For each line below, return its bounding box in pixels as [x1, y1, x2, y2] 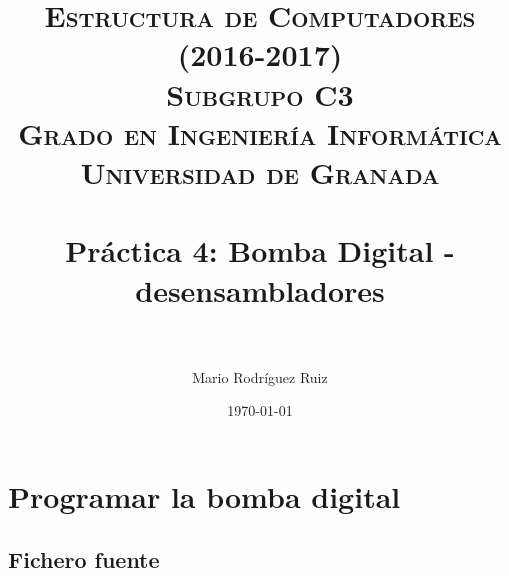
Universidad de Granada [80, 151, 440, 192]
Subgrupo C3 [166, 73, 354, 114]
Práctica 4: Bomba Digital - [65, 230, 455, 271]
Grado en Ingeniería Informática [18, 112, 502, 153]
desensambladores [135, 269, 385, 310]
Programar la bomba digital [8, 475, 401, 516]
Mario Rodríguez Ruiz [192, 366, 328, 387]
